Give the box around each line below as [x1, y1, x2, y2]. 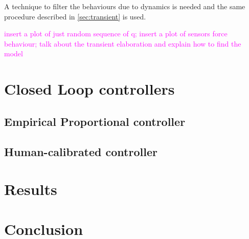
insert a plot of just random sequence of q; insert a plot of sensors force [4, 28, 228, 39]
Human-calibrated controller [4, 143, 157, 159]
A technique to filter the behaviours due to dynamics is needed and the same [4, 1, 245, 11]
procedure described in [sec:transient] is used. [4, 11, 146, 21]
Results [4, 179, 57, 200]
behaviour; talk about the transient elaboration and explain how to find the [4, 38, 241, 49]
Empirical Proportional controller [4, 113, 186, 129]
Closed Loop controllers [4, 78, 175, 99]
